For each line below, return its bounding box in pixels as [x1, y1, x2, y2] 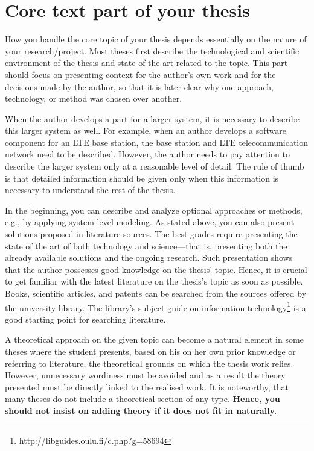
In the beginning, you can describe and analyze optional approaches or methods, [5, 203, 303, 216]
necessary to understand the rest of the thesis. [5, 183, 176, 196]
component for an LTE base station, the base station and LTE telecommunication [5, 136, 309, 148]
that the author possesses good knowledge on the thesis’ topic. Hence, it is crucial [5, 263, 307, 275]
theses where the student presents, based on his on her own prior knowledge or [5, 345, 296, 358]
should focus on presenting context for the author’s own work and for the [5, 68, 276, 81]
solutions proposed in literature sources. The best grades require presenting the [5, 228, 298, 240]
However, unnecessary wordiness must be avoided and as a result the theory [5, 369, 286, 381]
